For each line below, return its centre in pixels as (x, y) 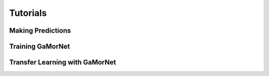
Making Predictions (40, 31)
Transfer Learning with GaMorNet (63, 62)
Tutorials (28, 13)
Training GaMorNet (40, 46)
